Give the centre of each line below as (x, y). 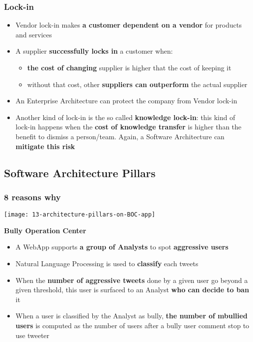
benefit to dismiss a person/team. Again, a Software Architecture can (120, 136)
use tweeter (32, 335)
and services (34, 34)
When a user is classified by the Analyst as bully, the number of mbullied (131, 316)
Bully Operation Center (45, 230)
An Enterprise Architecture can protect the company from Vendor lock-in (126, 101)
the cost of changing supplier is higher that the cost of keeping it (129, 67)
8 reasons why (32, 197)
